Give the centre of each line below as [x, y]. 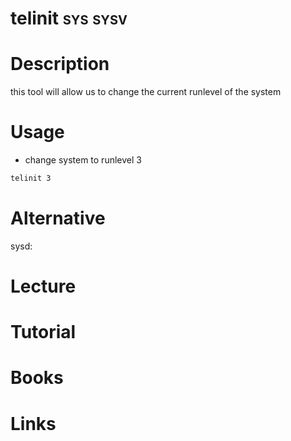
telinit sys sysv [69, 18]
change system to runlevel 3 [83, 160]
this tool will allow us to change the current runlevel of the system [146, 92]
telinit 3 [31, 178]
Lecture [43, 286]
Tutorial [43, 332]
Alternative [58, 218]
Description [60, 64]
